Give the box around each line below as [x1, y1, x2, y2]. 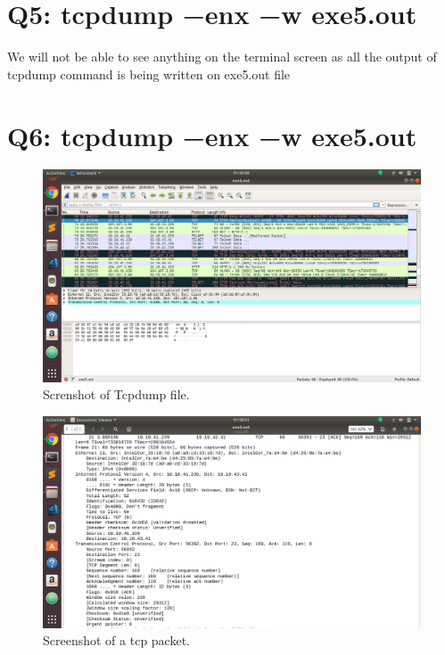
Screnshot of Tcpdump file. [43, 385, 190, 404]
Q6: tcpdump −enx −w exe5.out [7, 117, 417, 153]
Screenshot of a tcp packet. [43, 631, 190, 650]
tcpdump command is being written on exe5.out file [7, 64, 291, 83]
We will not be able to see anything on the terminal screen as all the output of [7, 47, 437, 66]
